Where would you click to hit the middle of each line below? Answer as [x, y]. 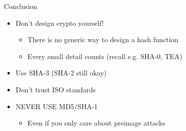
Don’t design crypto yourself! [60, 23]
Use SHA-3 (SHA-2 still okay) [61, 73]
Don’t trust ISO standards [56, 89]
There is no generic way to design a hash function [103, 39]
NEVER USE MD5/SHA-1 [57, 106]
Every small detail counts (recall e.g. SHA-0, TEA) [105, 56]
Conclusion [21, 6]
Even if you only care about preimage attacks [96, 123]
